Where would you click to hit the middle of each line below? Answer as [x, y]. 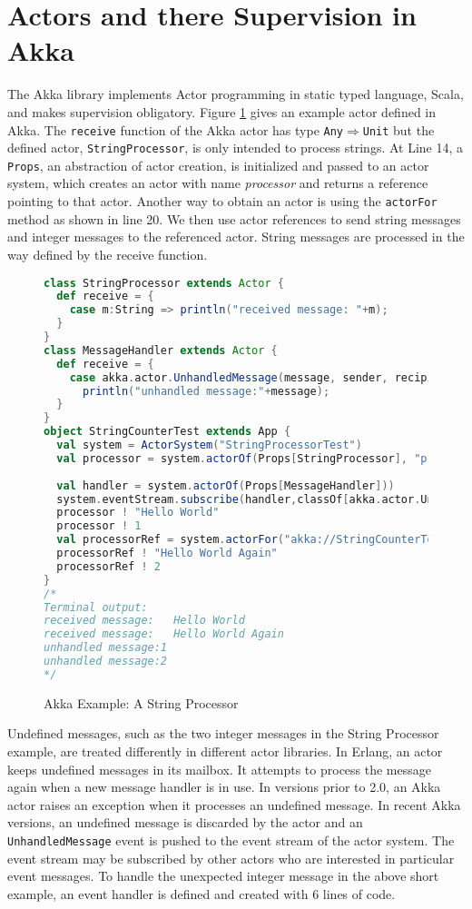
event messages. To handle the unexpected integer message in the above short [223, 876]
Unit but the [398, 129]
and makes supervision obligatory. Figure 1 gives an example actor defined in [222, 111]
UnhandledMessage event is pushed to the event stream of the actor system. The [231, 840]
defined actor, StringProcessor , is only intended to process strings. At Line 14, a [236, 148]
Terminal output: [96, 607]
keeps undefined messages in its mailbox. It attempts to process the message [219, 769]
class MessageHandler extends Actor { [161, 350]
